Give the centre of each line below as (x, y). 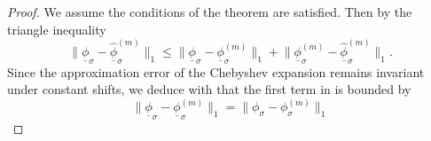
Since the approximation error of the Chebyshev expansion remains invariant (216, 71)
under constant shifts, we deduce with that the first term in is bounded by (209, 89)
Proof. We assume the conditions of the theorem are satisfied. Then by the (210, 12)
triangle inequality (57, 29)
